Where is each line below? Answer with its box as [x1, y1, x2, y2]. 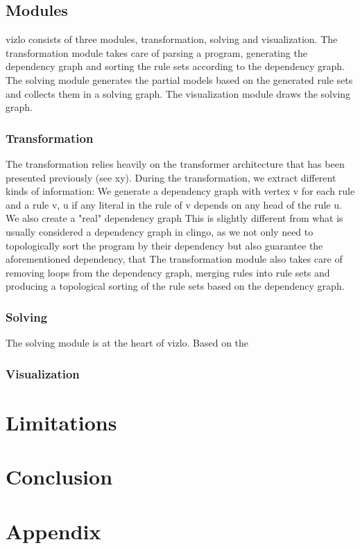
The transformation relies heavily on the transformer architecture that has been [6, 156, 345, 171]
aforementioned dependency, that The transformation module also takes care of [6, 252, 343, 266]
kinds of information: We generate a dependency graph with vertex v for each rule [6, 184, 355, 198]
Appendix [6, 516, 101, 545]
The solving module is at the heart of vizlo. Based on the [6, 335, 249, 350]
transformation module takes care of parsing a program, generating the [6, 45, 307, 60]
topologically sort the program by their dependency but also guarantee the [6, 238, 323, 252]
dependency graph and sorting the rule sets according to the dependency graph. [6, 59, 345, 73]
